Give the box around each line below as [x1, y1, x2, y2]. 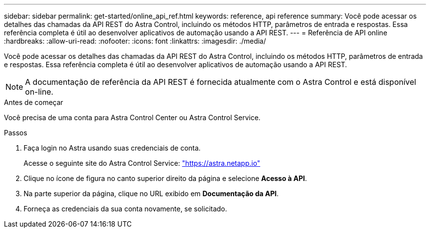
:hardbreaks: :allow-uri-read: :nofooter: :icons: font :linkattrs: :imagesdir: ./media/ [4, 37, 266, 45]
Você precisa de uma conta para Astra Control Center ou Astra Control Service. [4, 113, 261, 122]
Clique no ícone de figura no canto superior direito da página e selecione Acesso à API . [24, 174, 307, 182]
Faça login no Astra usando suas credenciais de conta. [24, 144, 201, 152]
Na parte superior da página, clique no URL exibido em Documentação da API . [24, 189, 279, 198]
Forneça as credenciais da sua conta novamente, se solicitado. [24, 205, 227, 213]
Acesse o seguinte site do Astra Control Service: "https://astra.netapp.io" [24, 159, 261, 167]
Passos [4, 129, 27, 137]
